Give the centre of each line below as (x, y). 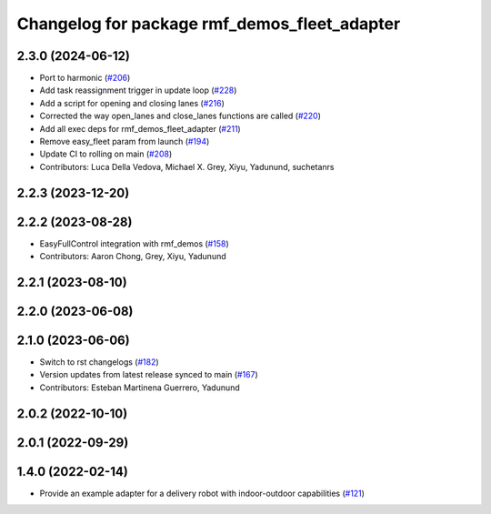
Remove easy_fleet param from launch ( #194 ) (125, 142)
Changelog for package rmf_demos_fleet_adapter (209, 24)
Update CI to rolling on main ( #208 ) (106, 154)
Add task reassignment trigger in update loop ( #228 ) (138, 90)
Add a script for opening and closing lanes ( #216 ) (132, 103)
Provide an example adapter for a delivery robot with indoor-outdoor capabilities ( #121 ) (202, 493)
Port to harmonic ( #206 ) (85, 78)
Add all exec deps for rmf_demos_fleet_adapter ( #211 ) (140, 128)
